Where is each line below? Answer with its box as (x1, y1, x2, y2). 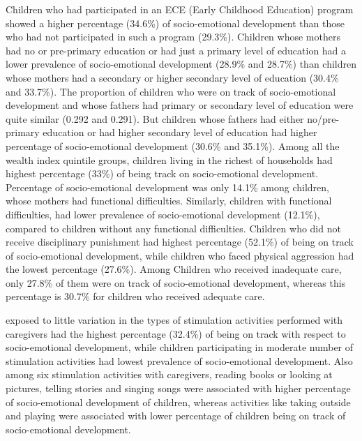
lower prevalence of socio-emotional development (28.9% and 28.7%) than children (6, 57, 357, 71)
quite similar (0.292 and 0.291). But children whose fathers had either (6, 111, 304, 126)
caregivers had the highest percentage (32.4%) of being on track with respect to (6, 326, 346, 341)
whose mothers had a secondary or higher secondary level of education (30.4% (6, 70, 339, 84)
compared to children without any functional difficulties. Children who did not (6, 221, 341, 235)
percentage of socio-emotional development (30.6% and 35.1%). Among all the (6, 138, 340, 153)
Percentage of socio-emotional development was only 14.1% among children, (6, 179, 329, 194)
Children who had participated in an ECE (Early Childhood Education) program (6, 2, 354, 16)
